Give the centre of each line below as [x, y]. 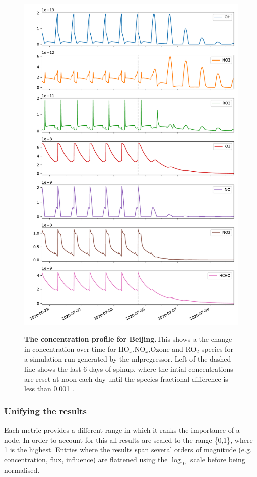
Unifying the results [46, 411]
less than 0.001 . [49, 389]
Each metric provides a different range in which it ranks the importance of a [122, 429]
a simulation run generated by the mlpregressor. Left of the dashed [128, 359]
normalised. [22, 470]
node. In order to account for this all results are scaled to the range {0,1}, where [128, 439]
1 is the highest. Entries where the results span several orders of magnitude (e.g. [128, 450]
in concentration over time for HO [77, 349]
